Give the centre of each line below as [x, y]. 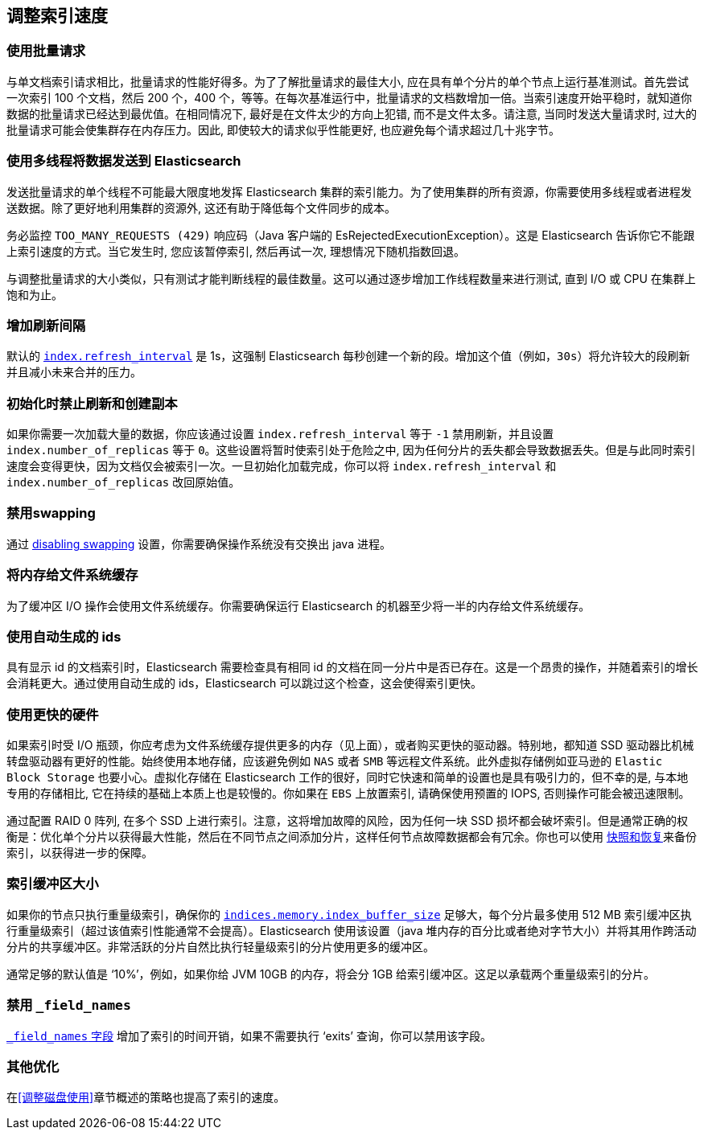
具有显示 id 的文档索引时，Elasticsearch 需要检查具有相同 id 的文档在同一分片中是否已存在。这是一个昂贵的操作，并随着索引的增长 [352, 667]
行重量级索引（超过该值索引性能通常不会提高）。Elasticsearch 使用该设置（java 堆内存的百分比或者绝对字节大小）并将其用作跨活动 [352, 930]
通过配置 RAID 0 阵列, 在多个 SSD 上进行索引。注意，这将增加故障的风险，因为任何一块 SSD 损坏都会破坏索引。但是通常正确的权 [348, 821]
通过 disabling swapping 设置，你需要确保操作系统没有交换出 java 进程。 [199, 543]
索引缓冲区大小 [53, 884]
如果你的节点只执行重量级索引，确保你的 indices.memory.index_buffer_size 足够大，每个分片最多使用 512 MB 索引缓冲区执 [349, 914]
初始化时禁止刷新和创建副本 [92, 403]
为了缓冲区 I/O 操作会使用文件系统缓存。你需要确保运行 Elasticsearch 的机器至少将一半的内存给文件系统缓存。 [298, 605]
